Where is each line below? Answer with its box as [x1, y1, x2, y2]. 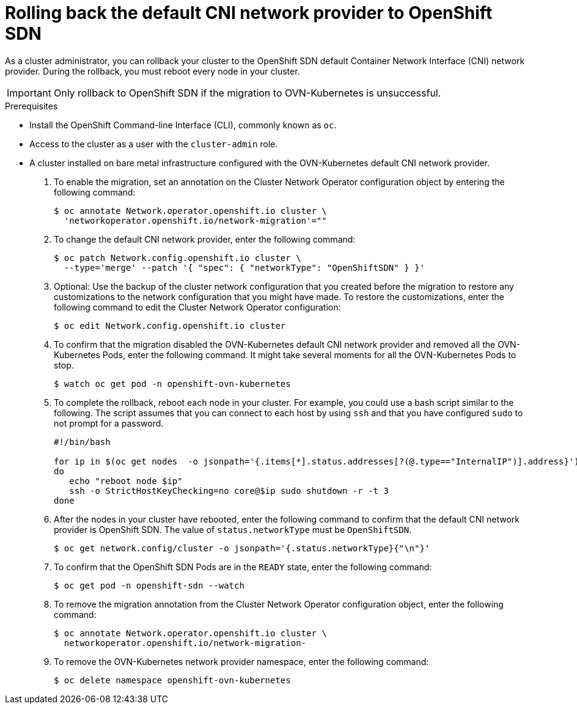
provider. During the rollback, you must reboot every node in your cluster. [5, 65, 300, 76]
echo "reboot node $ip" [69, 476, 183, 486]
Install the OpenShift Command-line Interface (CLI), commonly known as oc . [29, 119, 337, 130]
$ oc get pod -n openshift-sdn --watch [54, 580, 244, 590]
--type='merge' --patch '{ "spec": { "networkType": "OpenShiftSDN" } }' [64, 262, 425, 273]
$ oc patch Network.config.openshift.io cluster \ [54, 252, 301, 263]
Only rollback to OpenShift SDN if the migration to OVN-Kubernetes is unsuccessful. [53, 86, 441, 99]
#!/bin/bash [54, 436, 111, 447]
